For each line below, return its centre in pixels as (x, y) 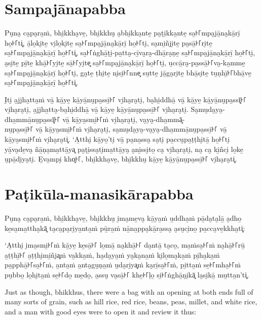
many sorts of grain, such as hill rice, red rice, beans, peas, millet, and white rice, (131, 302)
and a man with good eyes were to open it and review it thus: (101, 311)
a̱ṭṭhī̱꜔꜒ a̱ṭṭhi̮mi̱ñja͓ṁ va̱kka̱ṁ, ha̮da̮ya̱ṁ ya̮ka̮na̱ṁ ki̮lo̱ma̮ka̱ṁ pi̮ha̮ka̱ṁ (112, 254)
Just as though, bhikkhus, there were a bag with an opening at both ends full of (129, 291)
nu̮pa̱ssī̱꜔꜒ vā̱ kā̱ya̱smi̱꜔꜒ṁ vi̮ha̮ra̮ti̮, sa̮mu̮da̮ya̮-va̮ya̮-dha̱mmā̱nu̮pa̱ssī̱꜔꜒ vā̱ (116, 129)
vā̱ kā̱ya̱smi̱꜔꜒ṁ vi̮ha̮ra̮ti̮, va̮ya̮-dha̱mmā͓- (124, 119)
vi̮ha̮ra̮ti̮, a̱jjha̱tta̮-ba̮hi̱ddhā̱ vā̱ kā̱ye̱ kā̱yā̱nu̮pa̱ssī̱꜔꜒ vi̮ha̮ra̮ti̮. (97, 109)
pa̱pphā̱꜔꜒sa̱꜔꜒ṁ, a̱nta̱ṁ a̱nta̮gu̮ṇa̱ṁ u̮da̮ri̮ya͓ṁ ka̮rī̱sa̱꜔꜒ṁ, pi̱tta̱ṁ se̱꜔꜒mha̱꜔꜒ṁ (123, 265)
